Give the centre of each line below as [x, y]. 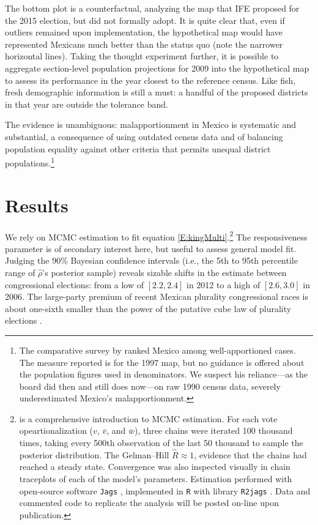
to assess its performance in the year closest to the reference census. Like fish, [150, 80]
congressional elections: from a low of [75, 284]
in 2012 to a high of [224, 284]
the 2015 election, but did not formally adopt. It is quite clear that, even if [145, 20]
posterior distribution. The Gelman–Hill [94, 454]
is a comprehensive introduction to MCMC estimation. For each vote [148, 418]
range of [20, 272]
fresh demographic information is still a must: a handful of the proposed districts [157, 92]
